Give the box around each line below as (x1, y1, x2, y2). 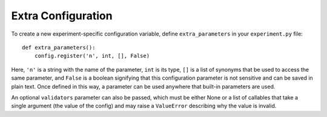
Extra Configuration (11, 9, 113, 22)
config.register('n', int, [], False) (34, 52, 150, 60)
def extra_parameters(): (22, 44, 96, 51)
